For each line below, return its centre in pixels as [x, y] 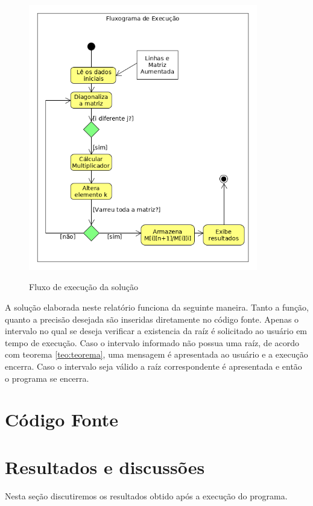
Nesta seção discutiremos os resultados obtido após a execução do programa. [146, 495]
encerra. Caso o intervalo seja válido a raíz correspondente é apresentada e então [153, 366]
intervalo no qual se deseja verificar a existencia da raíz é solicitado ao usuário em [156, 331]
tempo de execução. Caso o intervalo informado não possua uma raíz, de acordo [152, 342]
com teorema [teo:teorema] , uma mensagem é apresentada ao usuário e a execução [156, 354]
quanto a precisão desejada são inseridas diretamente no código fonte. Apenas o [152, 319]
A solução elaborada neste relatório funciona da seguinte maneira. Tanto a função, [157, 307]
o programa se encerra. [47, 378]
